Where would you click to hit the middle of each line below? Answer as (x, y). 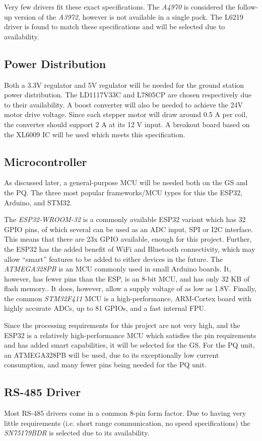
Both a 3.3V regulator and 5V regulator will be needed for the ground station (124, 85)
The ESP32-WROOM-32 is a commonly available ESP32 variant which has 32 (125, 219)
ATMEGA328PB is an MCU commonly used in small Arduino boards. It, (118, 269)
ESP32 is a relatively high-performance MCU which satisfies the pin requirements (130, 335)
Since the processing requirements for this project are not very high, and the (122, 325)
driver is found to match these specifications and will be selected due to (115, 26)
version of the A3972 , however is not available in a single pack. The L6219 (129, 16)
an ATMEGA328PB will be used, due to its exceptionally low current (112, 354)
